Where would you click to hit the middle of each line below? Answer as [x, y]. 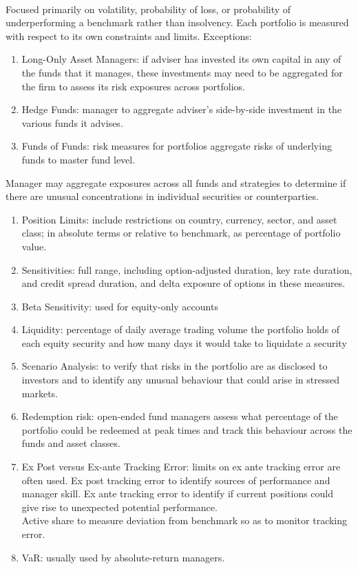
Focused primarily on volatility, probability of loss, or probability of [148, 9]
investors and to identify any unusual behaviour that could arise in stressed [180, 380]
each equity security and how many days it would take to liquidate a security [184, 342]
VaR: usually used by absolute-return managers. [123, 557]
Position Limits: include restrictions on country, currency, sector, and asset [179, 219]
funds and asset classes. [71, 443]
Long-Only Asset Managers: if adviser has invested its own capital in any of [181, 59]
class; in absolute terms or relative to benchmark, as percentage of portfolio [181, 233]
